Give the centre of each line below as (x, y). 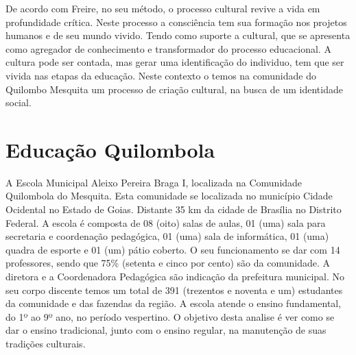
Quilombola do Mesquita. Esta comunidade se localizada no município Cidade (169, 196)
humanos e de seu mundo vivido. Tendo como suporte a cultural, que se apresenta (178, 35)
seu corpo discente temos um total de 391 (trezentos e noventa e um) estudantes (174, 290)
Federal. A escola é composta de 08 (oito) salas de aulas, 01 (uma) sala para (166, 222)
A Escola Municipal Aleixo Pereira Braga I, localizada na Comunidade (154, 182)
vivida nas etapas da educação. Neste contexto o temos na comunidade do (161, 75)
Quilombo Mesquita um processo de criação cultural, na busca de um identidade (174, 89)
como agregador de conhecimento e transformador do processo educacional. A (168, 48)
